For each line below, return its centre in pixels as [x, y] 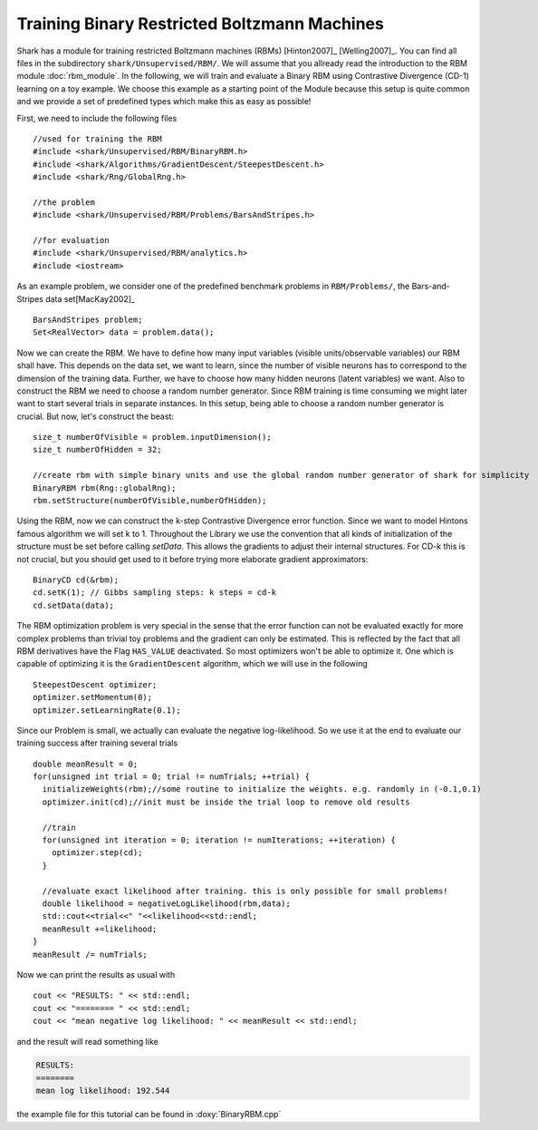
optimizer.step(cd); [97, 853]
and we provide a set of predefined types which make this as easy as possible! [164, 102]
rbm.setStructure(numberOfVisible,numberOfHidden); [150, 501]
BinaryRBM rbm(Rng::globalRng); [105, 488]
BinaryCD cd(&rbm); [76, 580]
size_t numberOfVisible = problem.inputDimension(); [152, 437]
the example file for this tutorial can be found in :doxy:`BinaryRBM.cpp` [149, 1115]
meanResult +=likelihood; [100, 929]
